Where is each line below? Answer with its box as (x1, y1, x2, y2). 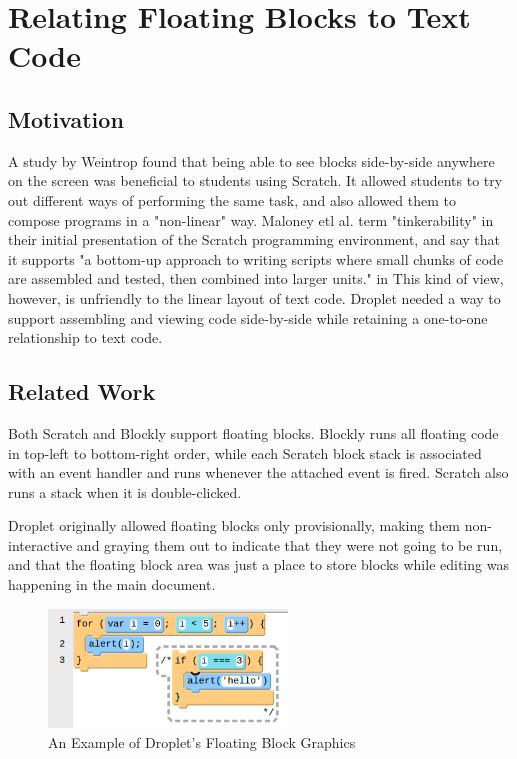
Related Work (8, 376, 156, 407)
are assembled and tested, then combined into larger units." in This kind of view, (8, 268, 504, 289)
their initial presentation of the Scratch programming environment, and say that (8, 229, 500, 250)
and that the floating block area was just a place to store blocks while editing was (8, 554, 509, 575)
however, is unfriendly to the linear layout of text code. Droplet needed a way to (8, 287, 501, 308)
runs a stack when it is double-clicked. (8, 481, 242, 502)
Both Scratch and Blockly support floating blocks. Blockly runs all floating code (8, 422, 499, 443)
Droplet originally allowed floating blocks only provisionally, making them (8, 515, 461, 536)
